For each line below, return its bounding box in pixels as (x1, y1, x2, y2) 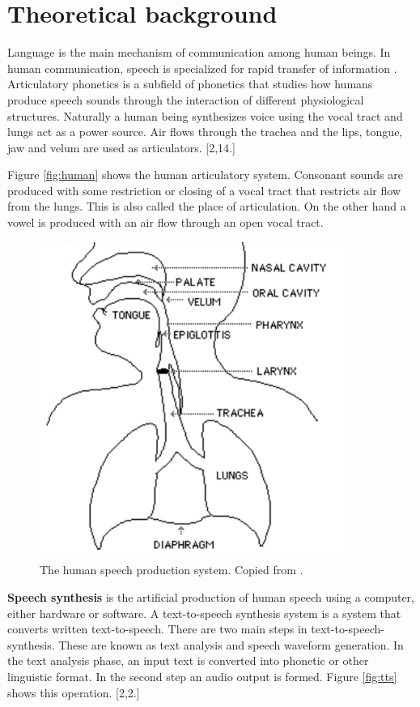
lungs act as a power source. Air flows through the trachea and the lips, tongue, (7, 123, 403, 140)
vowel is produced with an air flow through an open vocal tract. (7, 214, 324, 231)
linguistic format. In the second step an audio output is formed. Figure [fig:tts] (7, 667, 397, 684)
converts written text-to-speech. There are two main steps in (7, 620, 308, 637)
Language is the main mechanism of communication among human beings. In (7, 44, 391, 61)
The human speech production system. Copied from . (40, 561, 303, 578)
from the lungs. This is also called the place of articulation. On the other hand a (7, 198, 406, 215)
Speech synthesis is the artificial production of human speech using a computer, (7, 588, 414, 605)
